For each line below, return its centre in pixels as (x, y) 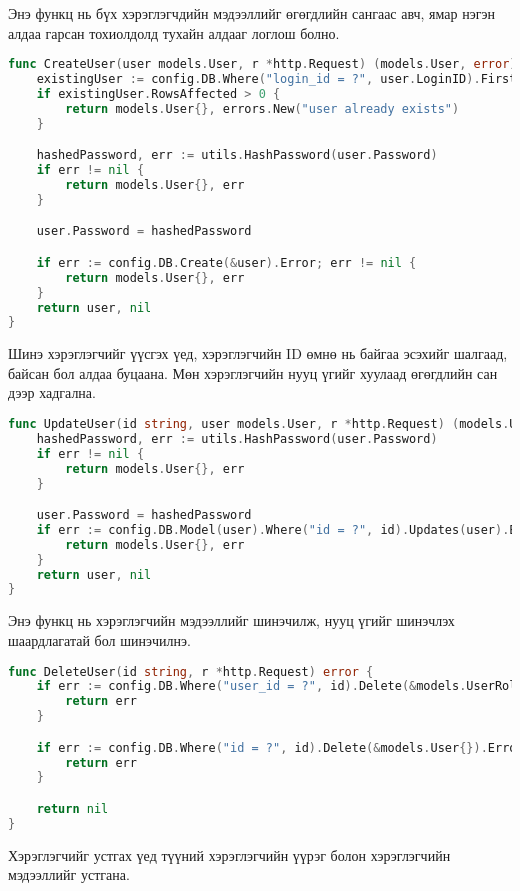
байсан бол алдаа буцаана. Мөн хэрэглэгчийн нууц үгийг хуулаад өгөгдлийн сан (253, 372)
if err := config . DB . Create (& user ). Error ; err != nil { (226, 262)
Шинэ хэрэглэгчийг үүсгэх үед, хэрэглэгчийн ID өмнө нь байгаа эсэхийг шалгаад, (258, 353)
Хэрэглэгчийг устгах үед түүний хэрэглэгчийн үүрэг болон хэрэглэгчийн (229, 854)
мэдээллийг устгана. (69, 874)
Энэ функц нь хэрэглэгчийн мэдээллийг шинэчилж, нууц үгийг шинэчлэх (231, 620)
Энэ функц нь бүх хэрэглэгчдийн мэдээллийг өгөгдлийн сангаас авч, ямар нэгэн (251, 13)
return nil (72, 808)
